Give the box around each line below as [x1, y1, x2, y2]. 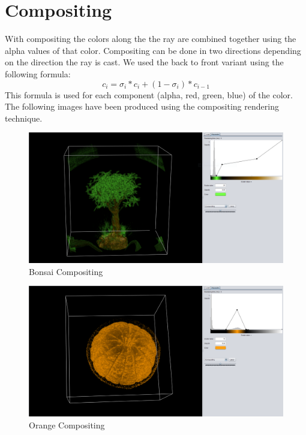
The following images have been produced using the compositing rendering [5, 100, 279, 113]
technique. [5, 111, 43, 124]
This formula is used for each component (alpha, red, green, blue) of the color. [5, 88, 293, 101]
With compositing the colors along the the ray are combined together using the [5, 32, 296, 45]
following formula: [5, 67, 71, 80]
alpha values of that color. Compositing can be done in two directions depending [5, 44, 301, 56]
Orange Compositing [29, 419, 105, 431]
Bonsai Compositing [29, 265, 103, 277]
